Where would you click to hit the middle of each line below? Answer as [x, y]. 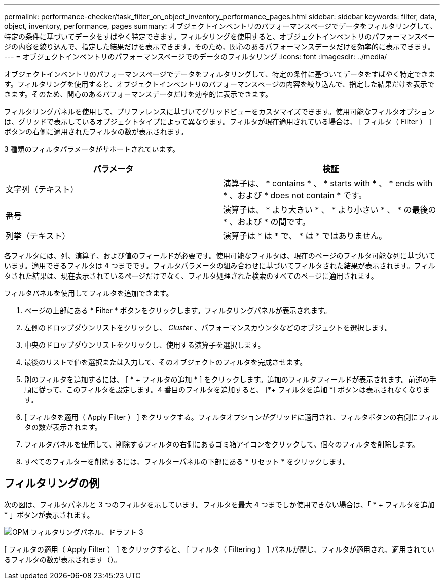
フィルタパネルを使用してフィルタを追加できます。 [89, 293]
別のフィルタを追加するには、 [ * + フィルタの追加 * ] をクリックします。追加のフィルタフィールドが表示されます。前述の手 [231, 379]
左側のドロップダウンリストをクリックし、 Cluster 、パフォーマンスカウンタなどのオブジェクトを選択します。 [208, 328]
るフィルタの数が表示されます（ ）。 [63, 559]
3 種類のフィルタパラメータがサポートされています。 [92, 149]
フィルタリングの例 [52, 484]
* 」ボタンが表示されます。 [49, 514]
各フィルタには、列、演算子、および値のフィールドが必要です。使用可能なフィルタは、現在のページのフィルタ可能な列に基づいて [220, 255]
